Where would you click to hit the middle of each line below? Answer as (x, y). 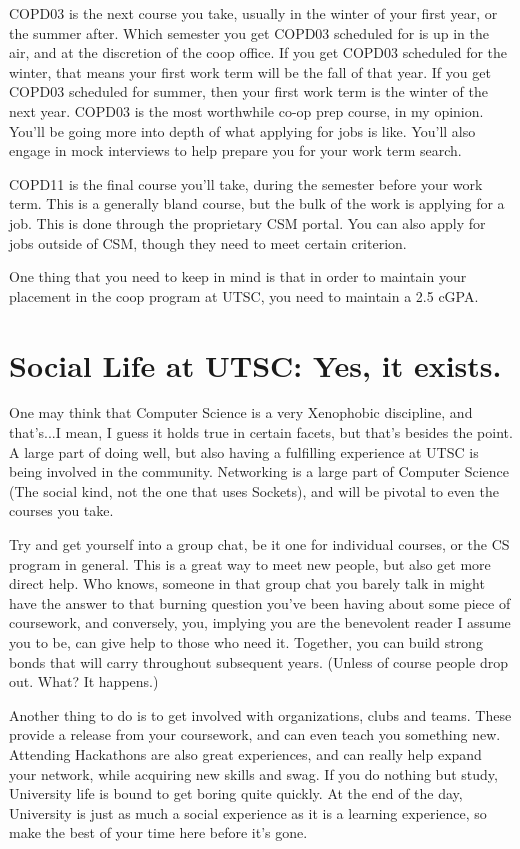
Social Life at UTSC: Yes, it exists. (255, 364)
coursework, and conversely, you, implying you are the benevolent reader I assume (260, 622)
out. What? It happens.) (84, 681)
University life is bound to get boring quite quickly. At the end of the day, (236, 793)
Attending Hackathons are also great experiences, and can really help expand (245, 753)
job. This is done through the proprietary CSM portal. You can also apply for (247, 222)
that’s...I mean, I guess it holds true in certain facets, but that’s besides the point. (261, 432)
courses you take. (61, 510)
